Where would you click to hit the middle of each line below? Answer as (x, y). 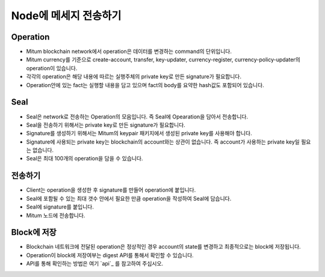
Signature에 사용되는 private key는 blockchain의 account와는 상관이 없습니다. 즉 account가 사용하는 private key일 (163, 142)
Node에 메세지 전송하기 (66, 16)
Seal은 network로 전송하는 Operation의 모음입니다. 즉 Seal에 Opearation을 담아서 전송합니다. (137, 117)
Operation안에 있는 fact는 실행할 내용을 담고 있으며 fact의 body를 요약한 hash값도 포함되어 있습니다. (145, 85)
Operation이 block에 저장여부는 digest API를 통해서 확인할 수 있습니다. (110, 255)
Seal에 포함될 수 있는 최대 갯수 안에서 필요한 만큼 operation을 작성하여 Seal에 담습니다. (129, 198)
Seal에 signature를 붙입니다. (60, 207)
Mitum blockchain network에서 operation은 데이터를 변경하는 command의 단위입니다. (129, 52)
